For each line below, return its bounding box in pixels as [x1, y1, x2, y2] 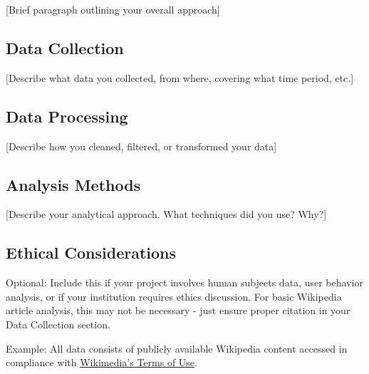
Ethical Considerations [6, 241, 177, 264]
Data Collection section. [6, 316, 110, 331]
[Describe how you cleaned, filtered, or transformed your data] [6, 138, 277, 153]
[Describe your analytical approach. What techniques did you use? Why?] [6, 207, 327, 222]
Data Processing [6, 105, 128, 127]
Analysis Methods [6, 173, 141, 195]
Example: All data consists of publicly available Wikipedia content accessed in [6, 341, 348, 355]
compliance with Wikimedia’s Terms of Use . [6, 355, 197, 370]
